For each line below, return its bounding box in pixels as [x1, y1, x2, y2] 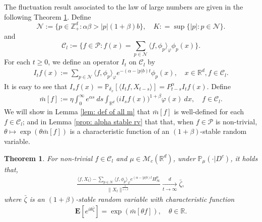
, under [173, 153, 195, 163]
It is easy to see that [4, 81, 68, 91]
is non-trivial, [215, 116, 257, 126]
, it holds [230, 153, 258, 163]
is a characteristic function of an [70, 126, 170, 136]
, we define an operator [48, 56, 119, 67]
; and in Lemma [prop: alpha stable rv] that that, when [22, 116, 193, 126]
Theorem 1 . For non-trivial [4, 153, 93, 163]
